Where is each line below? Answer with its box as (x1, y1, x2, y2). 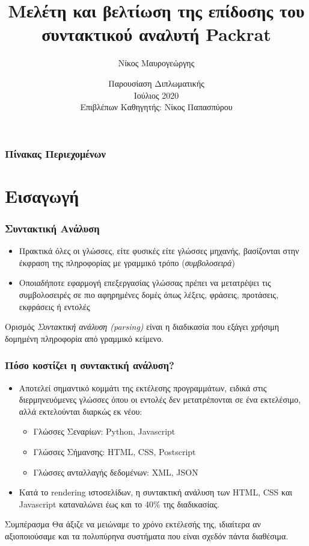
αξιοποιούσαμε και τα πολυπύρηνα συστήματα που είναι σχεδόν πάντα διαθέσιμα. (5, 529, 289, 542)
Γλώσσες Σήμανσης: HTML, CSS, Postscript (33, 445, 196, 458)
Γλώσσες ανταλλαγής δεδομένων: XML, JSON (33, 465, 198, 478)
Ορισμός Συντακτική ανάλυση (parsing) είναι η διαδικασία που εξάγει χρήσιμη (5, 320, 280, 333)
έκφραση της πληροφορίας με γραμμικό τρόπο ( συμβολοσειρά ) (19, 256, 235, 268)
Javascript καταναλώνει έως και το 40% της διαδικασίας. (19, 497, 219, 510)
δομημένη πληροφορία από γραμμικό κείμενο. (5, 332, 164, 344)
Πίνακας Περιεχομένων (5, 146, 106, 161)
